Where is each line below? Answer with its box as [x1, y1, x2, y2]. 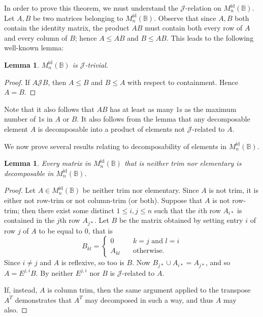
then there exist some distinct [22, 205, 114, 215]
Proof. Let [4, 185, 36, 195]
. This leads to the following [166, 32, 254, 43]
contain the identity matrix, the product [4, 22, 129, 33]
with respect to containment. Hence [127, 76, 238, 87]
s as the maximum [179, 103, 237, 114]
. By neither [36, 267, 74, 278]
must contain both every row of [145, 22, 243, 33]
